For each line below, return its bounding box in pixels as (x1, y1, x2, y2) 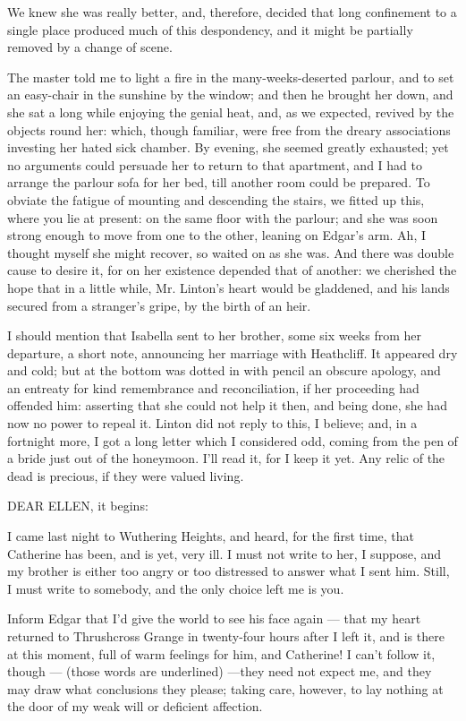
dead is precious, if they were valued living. (7, 466, 244, 485)
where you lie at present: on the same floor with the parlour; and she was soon (7, 208, 438, 227)
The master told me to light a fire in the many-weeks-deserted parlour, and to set (7, 67, 454, 86)
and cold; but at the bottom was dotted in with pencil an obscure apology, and (7, 361, 441, 380)
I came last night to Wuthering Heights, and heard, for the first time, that (7, 527, 415, 545)
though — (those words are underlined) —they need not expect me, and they (7, 662, 432, 681)
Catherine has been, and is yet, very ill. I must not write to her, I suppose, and (7, 544, 442, 562)
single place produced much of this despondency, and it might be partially (7, 20, 413, 39)
